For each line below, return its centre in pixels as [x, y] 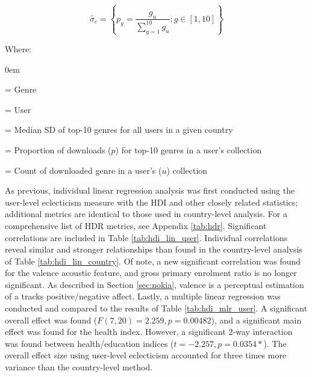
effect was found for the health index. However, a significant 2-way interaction [149, 332]
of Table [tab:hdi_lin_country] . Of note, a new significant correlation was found [153, 261]
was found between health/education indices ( [89, 343]
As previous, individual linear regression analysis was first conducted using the [150, 190]
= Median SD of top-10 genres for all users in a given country [119, 130]
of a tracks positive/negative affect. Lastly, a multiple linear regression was [143, 296]
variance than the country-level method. [79, 367]
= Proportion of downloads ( [58, 149]
